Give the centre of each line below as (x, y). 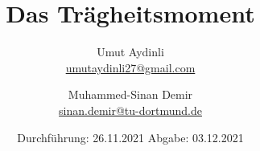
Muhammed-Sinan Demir (130, 94)
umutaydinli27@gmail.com (130, 67)
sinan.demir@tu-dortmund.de (130, 110)
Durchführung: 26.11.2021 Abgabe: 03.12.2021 (130, 137)
